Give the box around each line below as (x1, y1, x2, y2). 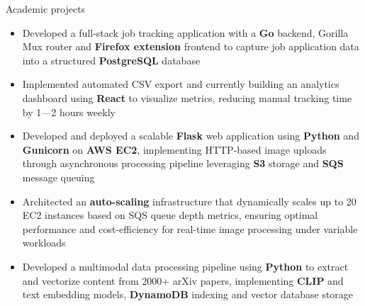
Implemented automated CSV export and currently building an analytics (22, 76, 339, 91)
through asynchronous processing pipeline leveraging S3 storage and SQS (22, 156, 344, 171)
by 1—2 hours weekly (22, 104, 116, 119)
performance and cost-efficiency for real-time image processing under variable (22, 221, 358, 236)
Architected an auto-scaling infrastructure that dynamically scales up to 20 (22, 193, 356, 208)
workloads (22, 235, 66, 250)
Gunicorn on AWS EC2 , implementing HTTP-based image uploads (22, 142, 327, 157)
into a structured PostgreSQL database (22, 52, 201, 67)
